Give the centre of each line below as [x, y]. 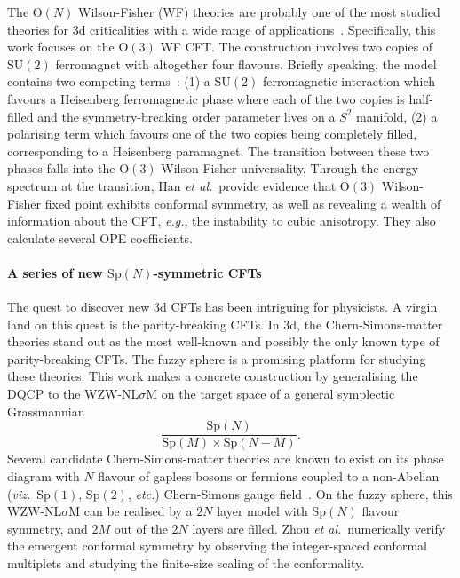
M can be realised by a [131, 511]
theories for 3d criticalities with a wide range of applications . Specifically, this [222, 29]
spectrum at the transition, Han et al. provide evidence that [172, 185]
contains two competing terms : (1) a [109, 81]
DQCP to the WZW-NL [73, 394]
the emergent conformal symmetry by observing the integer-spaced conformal [217, 546]
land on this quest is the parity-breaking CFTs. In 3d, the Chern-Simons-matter [225, 324]
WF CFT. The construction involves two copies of [297, 47]
